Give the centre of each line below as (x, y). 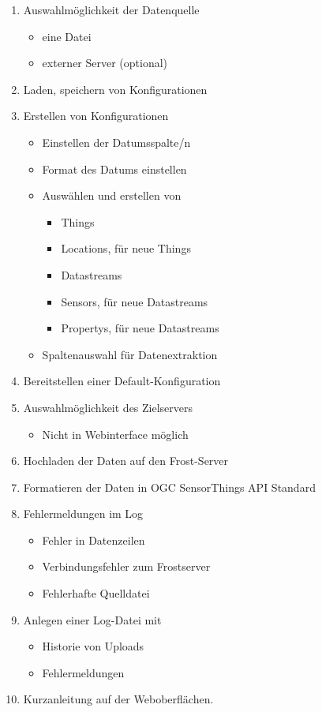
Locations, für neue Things (126, 248)
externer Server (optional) (105, 63)
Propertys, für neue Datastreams (140, 328)
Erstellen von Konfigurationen (96, 116)
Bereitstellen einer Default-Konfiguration (122, 381)
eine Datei (67, 36)
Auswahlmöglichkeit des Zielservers (108, 407)
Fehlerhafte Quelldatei (96, 593)
